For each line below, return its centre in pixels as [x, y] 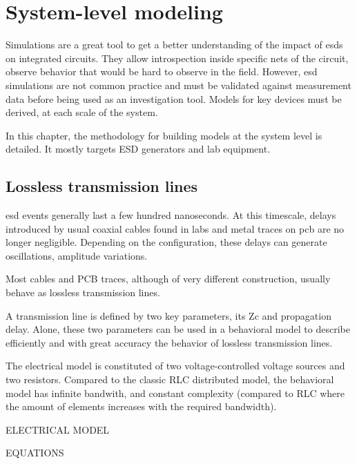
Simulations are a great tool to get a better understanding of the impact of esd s [174, 45]
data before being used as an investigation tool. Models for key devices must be [174, 98]
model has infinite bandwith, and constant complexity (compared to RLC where [175, 393]
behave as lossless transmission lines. [83, 292]
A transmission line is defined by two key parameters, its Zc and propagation [168, 315]
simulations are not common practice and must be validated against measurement [178, 85]
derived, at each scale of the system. [82, 112]
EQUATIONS [35, 453]
